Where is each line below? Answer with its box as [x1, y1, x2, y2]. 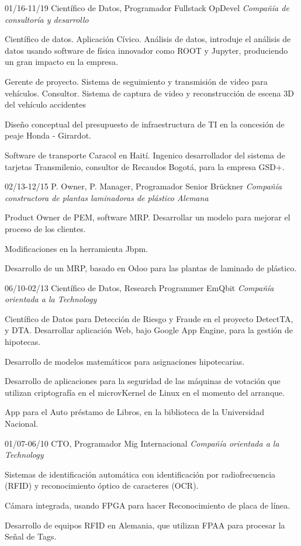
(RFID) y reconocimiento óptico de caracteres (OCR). [5, 479, 199, 492]
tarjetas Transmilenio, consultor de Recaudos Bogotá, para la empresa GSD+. [5, 160, 285, 172]
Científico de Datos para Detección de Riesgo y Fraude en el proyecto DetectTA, [5, 312, 293, 324]
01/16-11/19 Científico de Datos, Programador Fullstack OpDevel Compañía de [5, 2, 289, 13]
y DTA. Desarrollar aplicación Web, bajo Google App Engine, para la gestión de [5, 324, 293, 336]
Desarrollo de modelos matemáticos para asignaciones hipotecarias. [5, 355, 245, 367]
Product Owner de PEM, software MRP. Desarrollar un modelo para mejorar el [5, 211, 290, 223]
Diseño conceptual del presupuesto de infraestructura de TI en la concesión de [5, 118, 285, 130]
